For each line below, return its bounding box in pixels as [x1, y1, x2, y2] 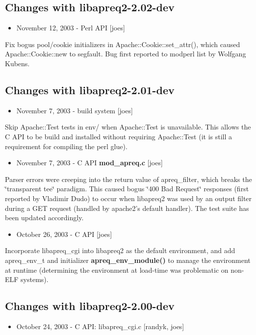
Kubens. [5, 58, 30, 68]
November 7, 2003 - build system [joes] [16, 105, 133, 115]
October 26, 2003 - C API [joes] [16, 229, 112, 239]
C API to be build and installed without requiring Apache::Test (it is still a [5, 131, 232, 141]
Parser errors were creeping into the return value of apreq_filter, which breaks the [5, 174, 252, 184]
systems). [21, 274, 49, 284]
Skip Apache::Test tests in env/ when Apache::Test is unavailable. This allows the [5, 122, 251, 132]
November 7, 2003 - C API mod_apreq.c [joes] [16, 157, 163, 168]
